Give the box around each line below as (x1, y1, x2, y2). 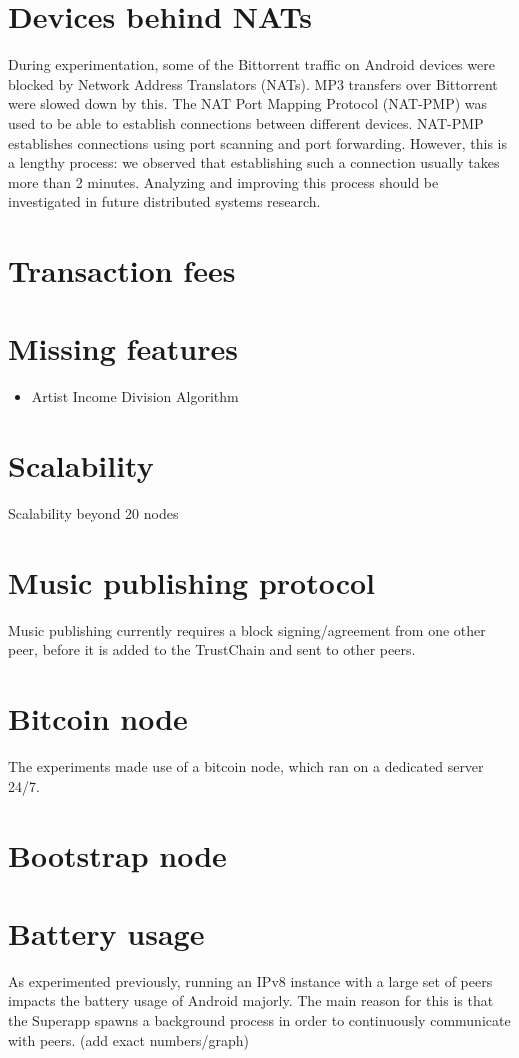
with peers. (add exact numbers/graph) (8, 1029, 250, 1050)
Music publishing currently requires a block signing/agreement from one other (8, 619, 486, 640)
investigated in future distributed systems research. (8, 191, 321, 212)
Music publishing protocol (8, 561, 376, 602)
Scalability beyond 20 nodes (8, 503, 179, 524)
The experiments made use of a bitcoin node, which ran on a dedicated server (8, 756, 484, 777)
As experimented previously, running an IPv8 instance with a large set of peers (8, 970, 493, 991)
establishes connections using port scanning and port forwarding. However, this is (8, 132, 507, 153)
